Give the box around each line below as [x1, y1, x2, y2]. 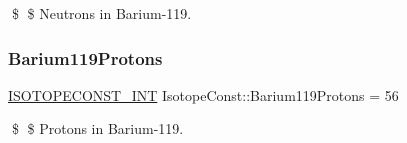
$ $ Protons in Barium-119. [11, 118, 184, 139]
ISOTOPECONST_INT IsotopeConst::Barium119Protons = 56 [8, 84, 399, 105]
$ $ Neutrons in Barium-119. [11, 3, 192, 23]
